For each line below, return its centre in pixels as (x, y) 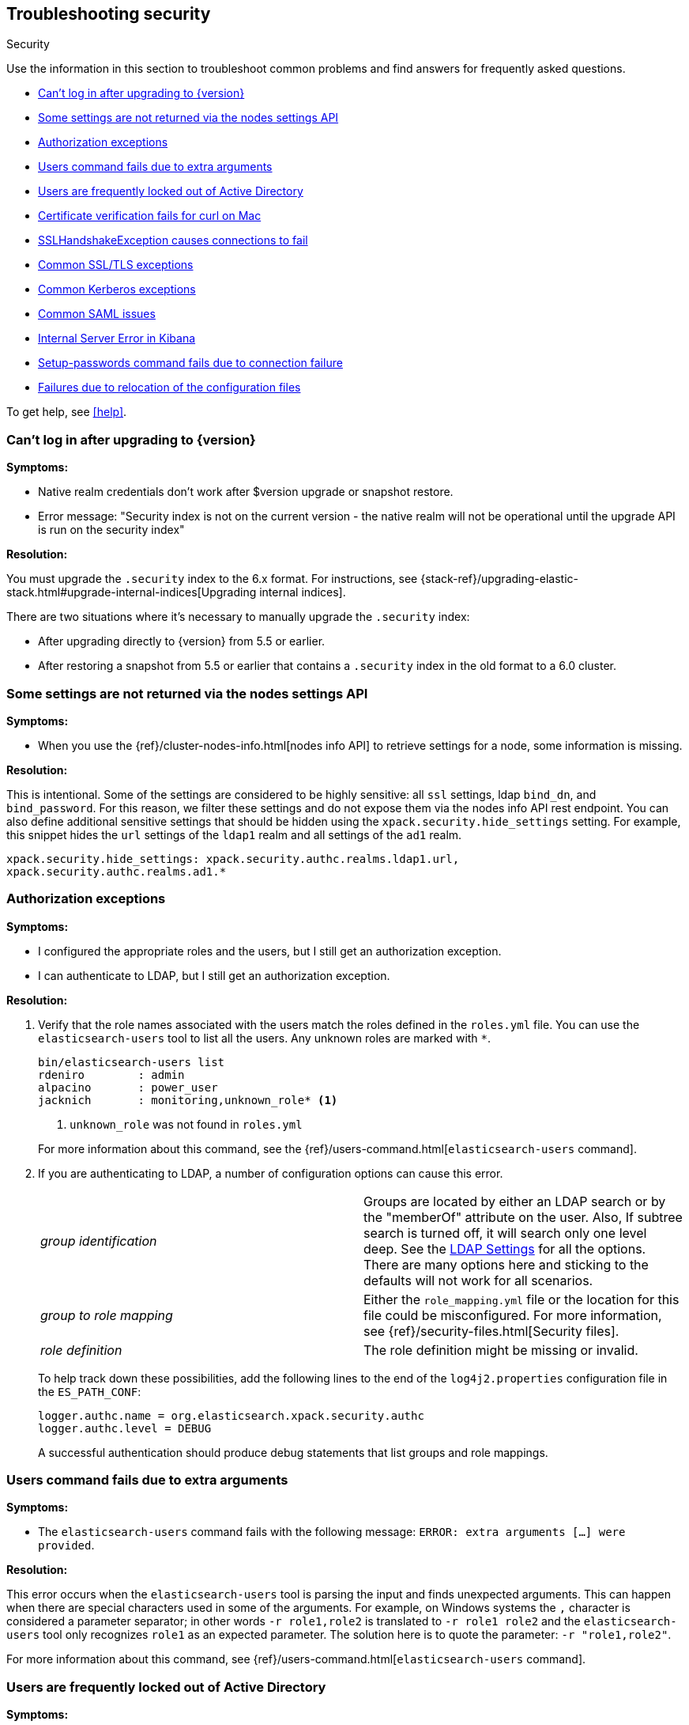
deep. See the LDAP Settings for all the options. (505, 1248)
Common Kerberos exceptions (117, 289)
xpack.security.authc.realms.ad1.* (117, 871)
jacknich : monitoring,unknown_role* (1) (188, 1100)
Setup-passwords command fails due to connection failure (190, 363)
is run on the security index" (111, 530)
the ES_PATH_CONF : (90, 1391)
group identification (99, 1241)
